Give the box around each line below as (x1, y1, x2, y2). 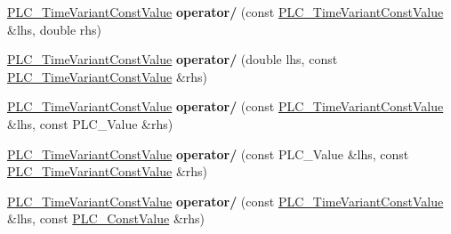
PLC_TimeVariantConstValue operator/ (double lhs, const (7, 50, 338, 69)
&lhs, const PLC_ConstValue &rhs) (7, 209, 205, 228)
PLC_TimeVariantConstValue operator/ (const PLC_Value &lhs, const (7, 144, 409, 163)
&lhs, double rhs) (7, 20, 101, 38)
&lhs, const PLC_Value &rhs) (7, 114, 173, 133)
